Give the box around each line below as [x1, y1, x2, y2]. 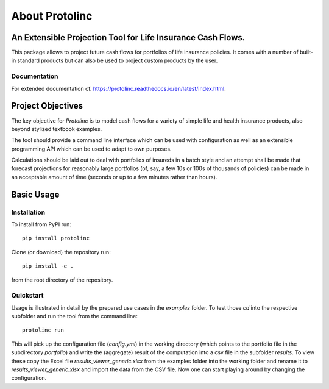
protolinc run [22, 327, 64, 334]
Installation [11, 208, 46, 216]
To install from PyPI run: [11, 221, 71, 228]
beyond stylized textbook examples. [11, 125, 102, 132]
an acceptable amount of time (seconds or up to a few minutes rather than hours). [11, 173, 218, 180]
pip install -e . [22, 263, 74, 269]
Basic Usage [11, 189, 60, 199]
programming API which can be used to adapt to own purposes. [11, 145, 172, 152]
